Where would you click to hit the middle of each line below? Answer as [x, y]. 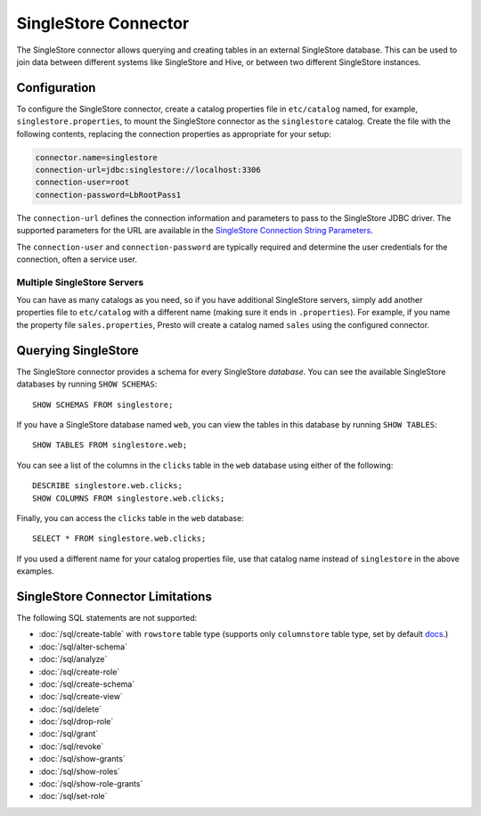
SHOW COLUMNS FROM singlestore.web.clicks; [129, 498]
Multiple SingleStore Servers [80, 282]
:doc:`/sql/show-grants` [82, 759]
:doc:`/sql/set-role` [73, 796]
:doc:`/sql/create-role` [79, 672]
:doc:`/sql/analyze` [73, 659]
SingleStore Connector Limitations [114, 596]
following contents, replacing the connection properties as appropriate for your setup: [174, 134]
